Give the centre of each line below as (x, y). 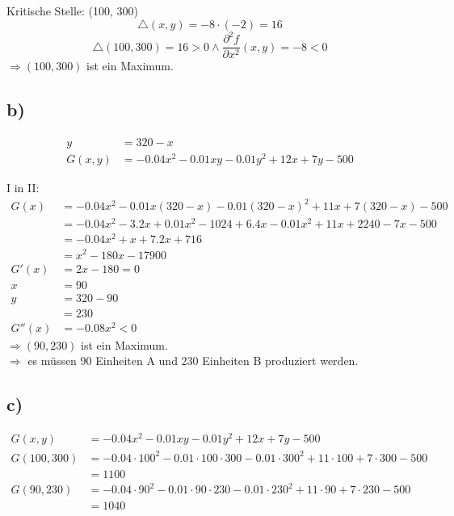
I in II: (23, 188)
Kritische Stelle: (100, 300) (73, 10)
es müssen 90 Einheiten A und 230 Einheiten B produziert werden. (193, 361)
